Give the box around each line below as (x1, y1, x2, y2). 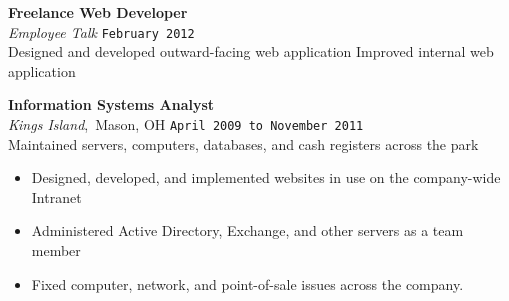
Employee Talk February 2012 (8, 21, 195, 42)
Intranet (31, 186, 82, 207)
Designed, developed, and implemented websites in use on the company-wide (31, 167, 501, 188)
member (31, 240, 81, 261)
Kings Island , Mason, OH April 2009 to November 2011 (8, 114, 364, 135)
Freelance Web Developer (8, 2, 188, 22)
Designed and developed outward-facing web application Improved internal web (8, 41, 494, 62)
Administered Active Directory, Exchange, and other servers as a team (31, 220, 464, 241)
